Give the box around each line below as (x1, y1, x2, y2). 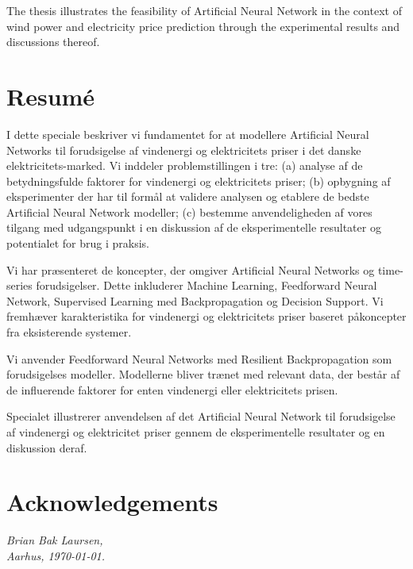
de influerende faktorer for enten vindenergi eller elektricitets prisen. (6, 381, 338, 398)
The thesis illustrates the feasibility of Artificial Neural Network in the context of (6, 2, 402, 18)
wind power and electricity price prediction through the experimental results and (6, 17, 400, 34)
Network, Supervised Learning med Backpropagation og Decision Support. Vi (6, 292, 384, 309)
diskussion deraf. (6, 439, 87, 456)
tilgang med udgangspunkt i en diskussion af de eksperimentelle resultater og (6, 219, 381, 236)
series (6, 277, 33, 294)
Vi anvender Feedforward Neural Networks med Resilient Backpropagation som (6, 350, 392, 367)
